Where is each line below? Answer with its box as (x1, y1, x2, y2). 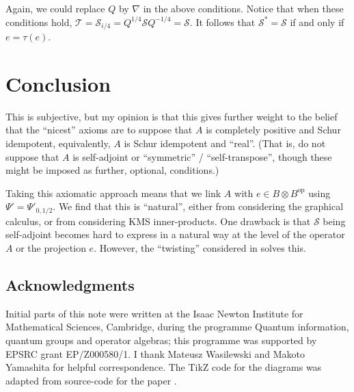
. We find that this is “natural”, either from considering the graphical (53, 199, 344, 213)
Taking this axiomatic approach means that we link (5, 185, 221, 200)
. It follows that (189, 14, 256, 29)
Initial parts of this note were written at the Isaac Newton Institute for (5, 306, 303, 320)
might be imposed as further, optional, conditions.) (5, 163, 219, 177)
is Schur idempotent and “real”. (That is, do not (124, 135, 326, 150)
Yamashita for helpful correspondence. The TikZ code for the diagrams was (5, 360, 322, 374)
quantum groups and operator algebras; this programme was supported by (5, 332, 317, 347)
